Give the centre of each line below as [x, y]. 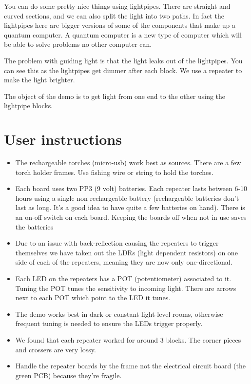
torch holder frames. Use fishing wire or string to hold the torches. [114, 172]
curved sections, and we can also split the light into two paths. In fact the [114, 15]
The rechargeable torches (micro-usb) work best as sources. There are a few [128, 163]
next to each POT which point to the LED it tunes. [93, 298]
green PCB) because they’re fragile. [68, 375]
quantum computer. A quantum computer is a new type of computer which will [123, 34]
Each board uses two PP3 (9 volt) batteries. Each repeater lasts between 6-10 [131, 188]
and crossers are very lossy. [56, 349]
